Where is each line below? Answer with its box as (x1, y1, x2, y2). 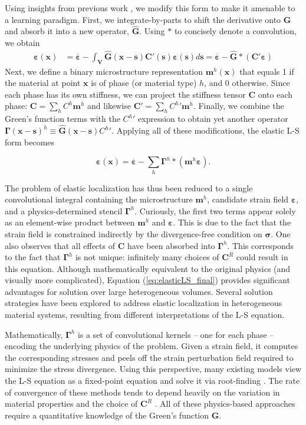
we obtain (5, 36, 40, 48)
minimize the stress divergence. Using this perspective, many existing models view (5, 363, 302, 375)
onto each (258, 88, 293, 100)
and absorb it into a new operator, (5, 25, 129, 37)
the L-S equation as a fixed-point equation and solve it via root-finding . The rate (5, 374, 300, 387)
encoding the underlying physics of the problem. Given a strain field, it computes (5, 340, 298, 352)
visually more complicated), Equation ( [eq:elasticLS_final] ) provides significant (5, 274, 290, 286)
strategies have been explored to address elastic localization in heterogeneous (5, 297, 282, 309)
